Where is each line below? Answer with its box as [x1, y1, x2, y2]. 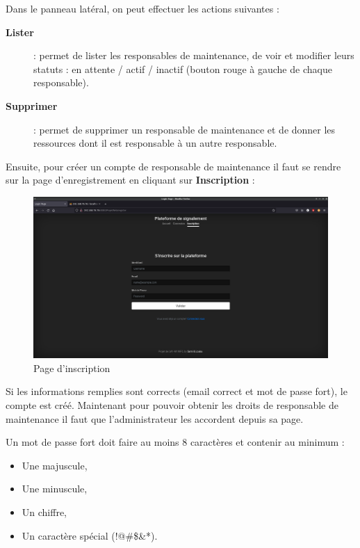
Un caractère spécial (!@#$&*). [22, 528, 158, 542]
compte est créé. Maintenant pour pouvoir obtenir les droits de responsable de [6, 398, 338, 412]
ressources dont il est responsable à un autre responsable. [33, 136, 277, 150]
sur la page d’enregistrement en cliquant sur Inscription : [6, 172, 255, 187]
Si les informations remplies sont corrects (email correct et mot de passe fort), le [6, 384, 347, 398]
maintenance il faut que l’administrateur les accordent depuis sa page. [6, 411, 304, 426]
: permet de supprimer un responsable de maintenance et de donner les [33, 122, 336, 136]
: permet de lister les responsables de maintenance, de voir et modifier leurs [33, 48, 354, 63]
